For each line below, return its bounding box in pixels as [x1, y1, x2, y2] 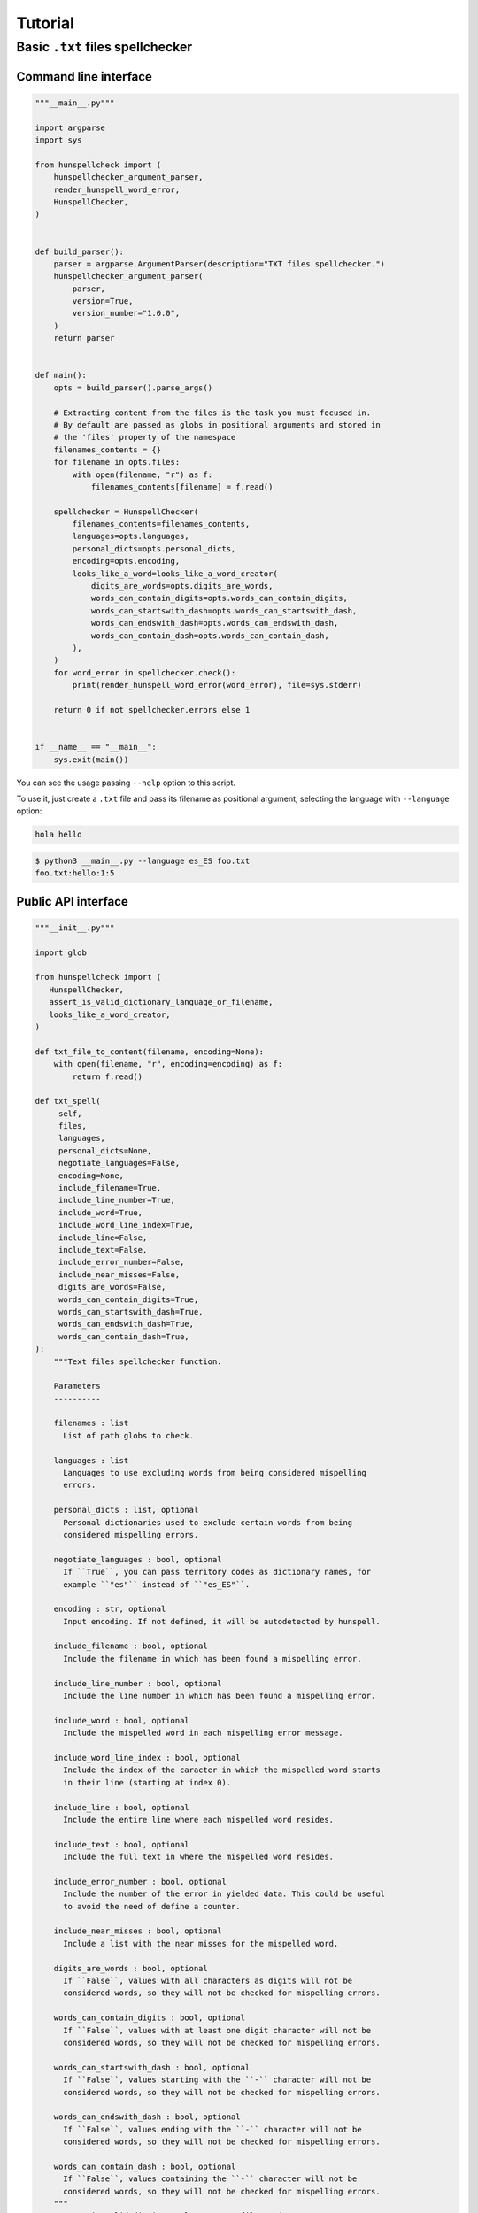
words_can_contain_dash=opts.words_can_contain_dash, [90, 630, 329, 641]
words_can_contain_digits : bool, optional [53, 2013, 245, 2023]
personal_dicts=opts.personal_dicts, [72, 544, 236, 553]
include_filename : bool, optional [53, 1641, 208, 1651]
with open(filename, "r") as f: [72, 469, 212, 480]
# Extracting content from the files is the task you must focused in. [53, 407, 372, 418]
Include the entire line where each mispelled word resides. [63, 1815, 335, 1824]
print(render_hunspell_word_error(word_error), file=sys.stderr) [72, 680, 362, 690]
